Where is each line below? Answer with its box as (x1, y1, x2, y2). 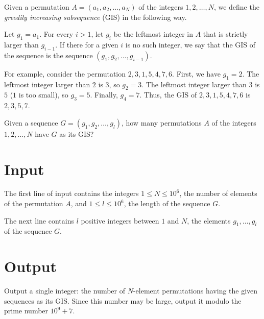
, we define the (213, 2, 259, 12)
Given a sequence (4, 117, 58, 128)
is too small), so (18, 89, 68, 100)
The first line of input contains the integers (4, 188, 139, 199)
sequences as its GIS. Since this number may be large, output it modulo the (4, 295, 242, 306)
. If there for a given (55, 39, 118, 50)
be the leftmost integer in (113, 29, 193, 39)
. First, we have (172, 68, 221, 79)
